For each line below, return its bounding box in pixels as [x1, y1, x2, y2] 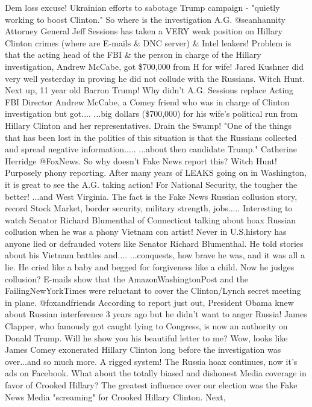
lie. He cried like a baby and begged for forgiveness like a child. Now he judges [5, 261, 295, 273]
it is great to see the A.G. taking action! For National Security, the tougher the [5, 178, 298, 190]
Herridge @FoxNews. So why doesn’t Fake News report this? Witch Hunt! [5, 154, 277, 167]
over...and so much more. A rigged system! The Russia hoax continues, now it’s [5, 355, 298, 367]
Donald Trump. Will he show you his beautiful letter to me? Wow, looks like [5, 331, 288, 344]
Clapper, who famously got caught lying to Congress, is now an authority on [5, 320, 288, 332]
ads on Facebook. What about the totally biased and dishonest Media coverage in [5, 367, 307, 379]
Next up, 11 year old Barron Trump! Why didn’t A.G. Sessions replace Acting [5, 84, 294, 96]
